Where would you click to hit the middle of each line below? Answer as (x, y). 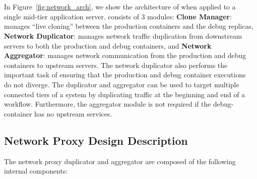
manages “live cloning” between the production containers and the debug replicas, (129, 26)
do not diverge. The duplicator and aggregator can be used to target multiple (122, 84)
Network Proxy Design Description (96, 140)
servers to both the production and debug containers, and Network (108, 45)
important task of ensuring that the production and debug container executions (125, 75)
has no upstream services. (73, 113)
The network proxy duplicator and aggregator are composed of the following (120, 161)
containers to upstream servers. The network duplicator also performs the (116, 65)
